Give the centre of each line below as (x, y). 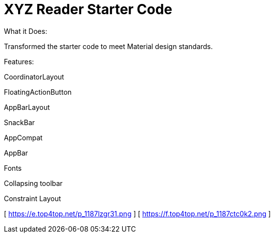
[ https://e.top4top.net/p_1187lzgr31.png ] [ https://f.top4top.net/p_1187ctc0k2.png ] (137, 213)
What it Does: (26, 31)
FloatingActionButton (38, 92)
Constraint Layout (33, 198)
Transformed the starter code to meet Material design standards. (108, 46)
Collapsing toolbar (33, 183)
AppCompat (23, 137)
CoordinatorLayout (34, 77)
